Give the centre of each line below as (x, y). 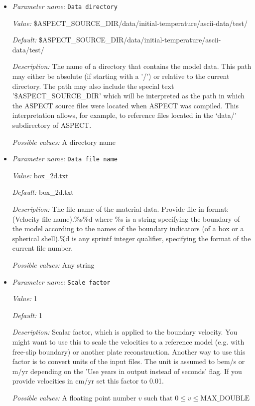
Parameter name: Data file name (65, 159)
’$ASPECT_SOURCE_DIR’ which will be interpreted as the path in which (128, 96)
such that (158, 398)
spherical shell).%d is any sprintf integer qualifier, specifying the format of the (131, 238)
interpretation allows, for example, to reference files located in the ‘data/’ (124, 115)
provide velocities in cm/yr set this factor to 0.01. (88, 381)
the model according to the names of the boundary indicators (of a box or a (128, 228)
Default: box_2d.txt (43, 192)
